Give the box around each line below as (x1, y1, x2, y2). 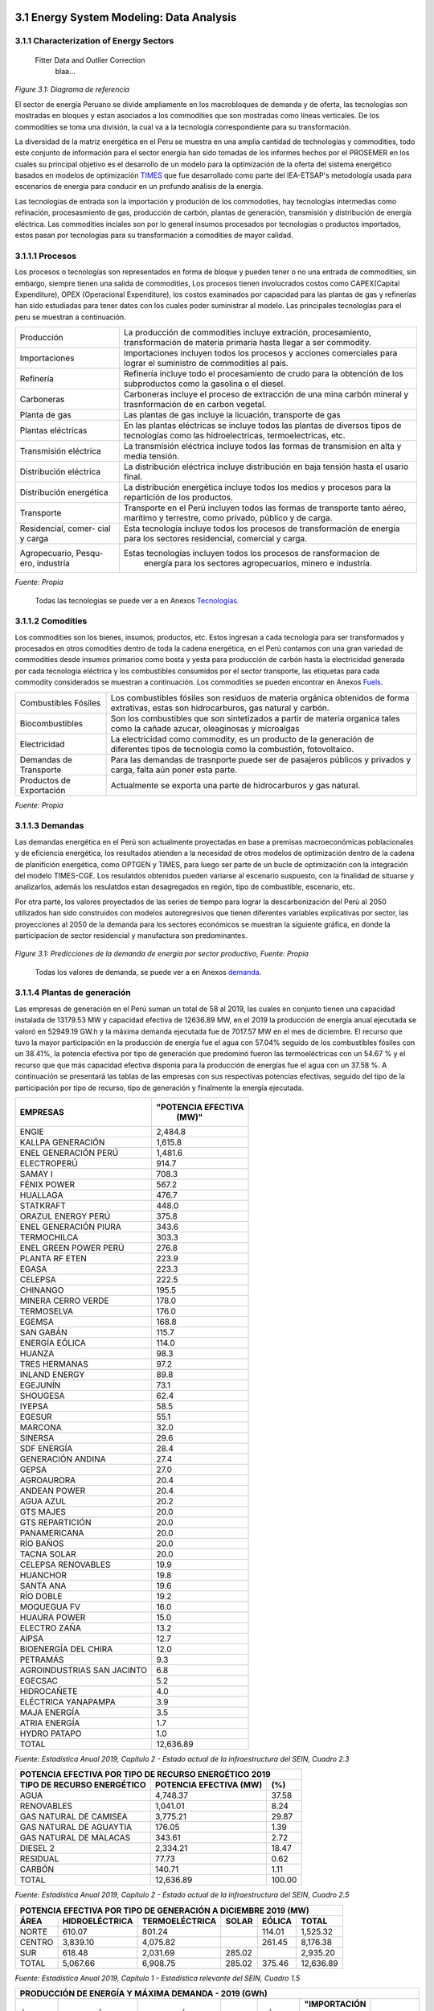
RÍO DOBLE (19, 1590, 63, 1602)
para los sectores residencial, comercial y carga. (123, 533, 308, 545)
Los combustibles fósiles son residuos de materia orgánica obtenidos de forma (110, 692, 410, 703)
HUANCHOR (19, 1569, 68, 1581)
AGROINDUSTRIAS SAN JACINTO (19, 1664, 148, 1676)
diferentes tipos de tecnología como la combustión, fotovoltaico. (110, 743, 354, 755)
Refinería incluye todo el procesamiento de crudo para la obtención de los (123, 368, 403, 380)
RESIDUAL (19, 1853, 59, 1865)
